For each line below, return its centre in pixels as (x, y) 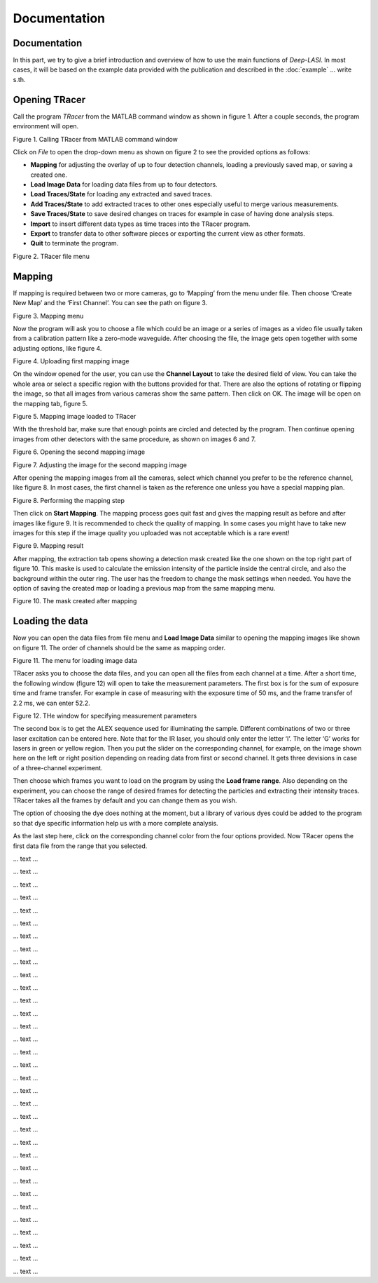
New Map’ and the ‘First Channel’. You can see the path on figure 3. (110, 303)
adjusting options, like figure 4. (57, 348)
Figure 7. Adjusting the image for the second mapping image (100, 465)
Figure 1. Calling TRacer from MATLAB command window (96, 139)
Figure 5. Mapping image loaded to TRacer (75, 417)
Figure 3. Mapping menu (48, 316)
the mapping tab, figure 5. (50, 403)
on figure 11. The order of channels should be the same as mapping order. (119, 647)
